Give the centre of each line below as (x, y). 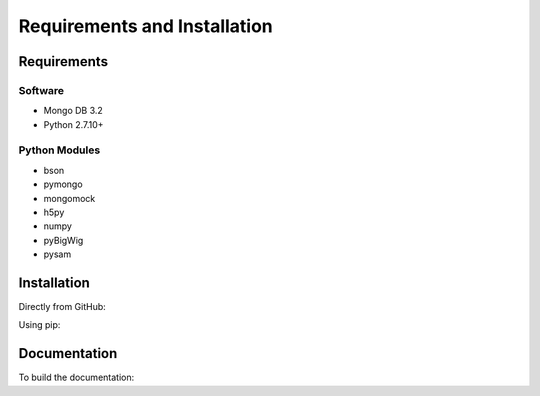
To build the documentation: (76, 377)
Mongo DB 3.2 (73, 111)
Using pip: (39, 325)
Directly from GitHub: (62, 307)
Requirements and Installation (146, 26)
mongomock (69, 198)
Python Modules (59, 150)
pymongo (63, 184)
